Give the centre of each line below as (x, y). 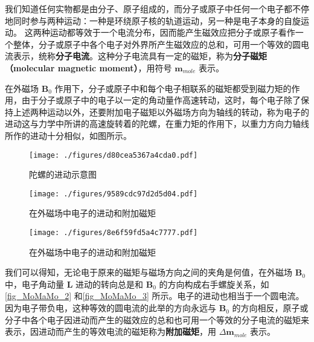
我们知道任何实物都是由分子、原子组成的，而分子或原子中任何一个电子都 (149, 8)
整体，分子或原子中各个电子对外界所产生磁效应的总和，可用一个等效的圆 (157, 44)
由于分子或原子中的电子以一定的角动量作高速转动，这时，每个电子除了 (161, 100)
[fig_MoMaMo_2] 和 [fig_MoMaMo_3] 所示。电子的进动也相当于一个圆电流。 (155, 296)
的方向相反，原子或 (270, 308)
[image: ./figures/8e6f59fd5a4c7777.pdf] (114, 233)
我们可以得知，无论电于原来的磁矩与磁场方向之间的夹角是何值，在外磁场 (149, 272)
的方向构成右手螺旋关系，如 (214, 284)
